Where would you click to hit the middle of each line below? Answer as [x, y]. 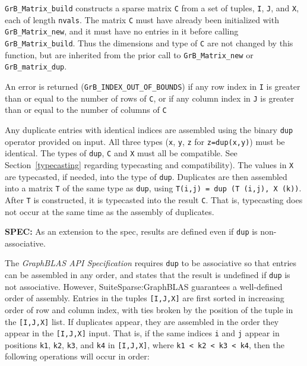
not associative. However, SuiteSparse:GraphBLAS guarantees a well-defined [144, 286]
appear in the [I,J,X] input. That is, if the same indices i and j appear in [142, 333]
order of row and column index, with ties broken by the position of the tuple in [149, 309]
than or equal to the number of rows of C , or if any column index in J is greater [150, 98]
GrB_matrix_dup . [36, 66]
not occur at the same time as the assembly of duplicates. [110, 211]
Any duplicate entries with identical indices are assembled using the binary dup [149, 129]
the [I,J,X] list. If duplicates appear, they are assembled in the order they [142, 321]
